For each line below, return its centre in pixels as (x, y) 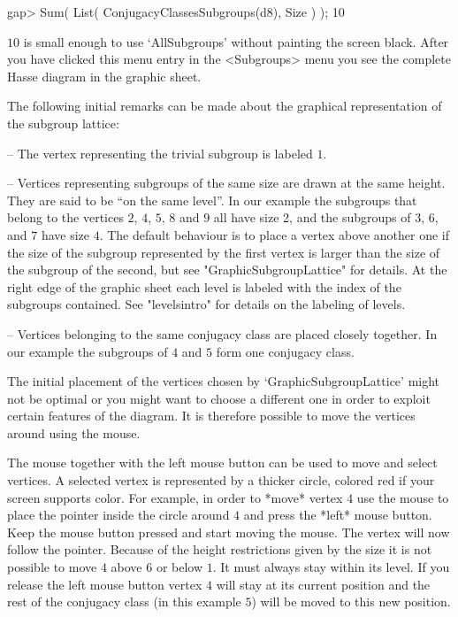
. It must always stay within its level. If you (331, 567)
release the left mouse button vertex (105, 584)
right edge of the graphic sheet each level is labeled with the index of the (204, 286)
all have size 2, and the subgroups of (312, 217)
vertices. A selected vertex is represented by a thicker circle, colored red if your (221, 480)
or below (179, 567)
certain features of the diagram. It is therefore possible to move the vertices (211, 416)
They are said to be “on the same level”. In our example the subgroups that (212, 200)
